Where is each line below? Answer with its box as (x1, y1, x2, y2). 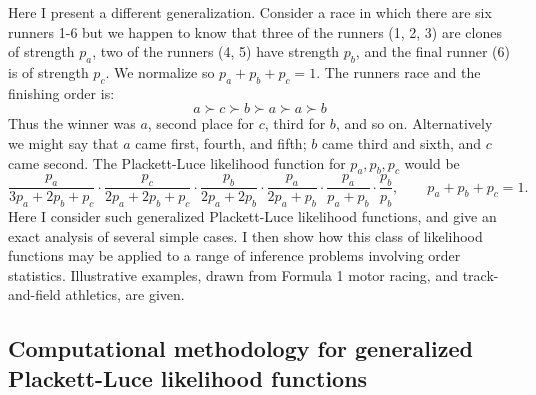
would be (404, 152, 460, 173)
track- (462, 264, 499, 285)
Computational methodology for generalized (8, 333, 473, 364)
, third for (264, 113, 326, 134)
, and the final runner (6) (355, 41, 510, 62)
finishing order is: (8, 82, 115, 103)
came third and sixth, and (321, 132, 482, 153)
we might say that (8, 132, 119, 153)
